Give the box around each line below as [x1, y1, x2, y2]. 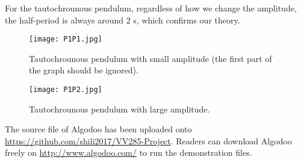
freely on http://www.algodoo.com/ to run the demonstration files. [5, 146, 252, 159]
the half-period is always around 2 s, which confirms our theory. [5, 13, 240, 26]
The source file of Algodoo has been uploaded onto [5, 123, 192, 135]
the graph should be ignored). [29, 64, 138, 76]
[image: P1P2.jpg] [29, 85, 102, 94]
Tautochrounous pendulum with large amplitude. [29, 102, 210, 115]
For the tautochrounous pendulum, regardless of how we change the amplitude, [5, 2, 297, 14]
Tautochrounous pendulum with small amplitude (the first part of [29, 52, 272, 64]
